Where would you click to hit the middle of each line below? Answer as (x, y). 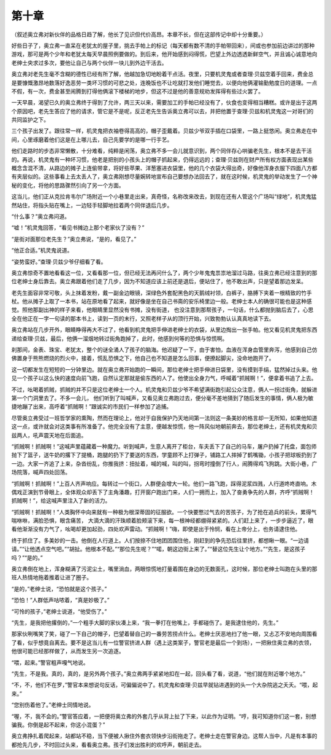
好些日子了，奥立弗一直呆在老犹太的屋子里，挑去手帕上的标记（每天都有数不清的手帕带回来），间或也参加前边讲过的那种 (163, 45)
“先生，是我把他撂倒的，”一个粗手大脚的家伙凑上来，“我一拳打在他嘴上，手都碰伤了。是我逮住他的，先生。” (145, 622)
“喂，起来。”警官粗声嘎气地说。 (50, 662)
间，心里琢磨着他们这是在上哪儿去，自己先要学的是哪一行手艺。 (92, 139)
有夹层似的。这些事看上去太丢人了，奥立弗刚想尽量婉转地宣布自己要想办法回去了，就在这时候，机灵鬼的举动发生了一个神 (164, 177)
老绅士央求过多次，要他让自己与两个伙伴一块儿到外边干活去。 (89, 63)
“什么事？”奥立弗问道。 (41, 216)
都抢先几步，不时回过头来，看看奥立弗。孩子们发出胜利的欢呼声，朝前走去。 (108, 745)
